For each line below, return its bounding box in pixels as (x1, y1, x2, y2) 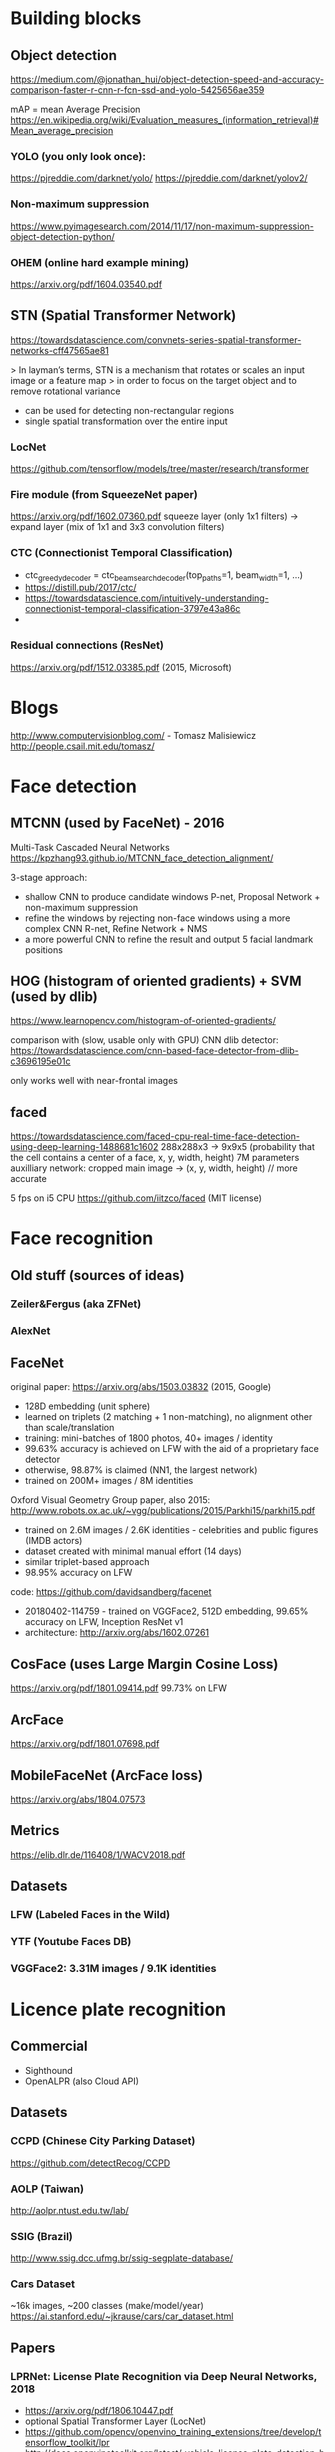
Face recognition (10, 1227, 154, 1250)
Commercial (10, 2038, 88, 2055)
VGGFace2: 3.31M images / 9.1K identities (10, 1961, 217, 1975)
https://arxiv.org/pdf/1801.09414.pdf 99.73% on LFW (10, 1682, 228, 1694)
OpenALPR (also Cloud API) (24, 2075, 140, 2087)
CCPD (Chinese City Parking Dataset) (10, 2134, 196, 2148)
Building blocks (10, 7, 142, 30)
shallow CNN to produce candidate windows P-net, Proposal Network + (24, 890, 321, 902)
